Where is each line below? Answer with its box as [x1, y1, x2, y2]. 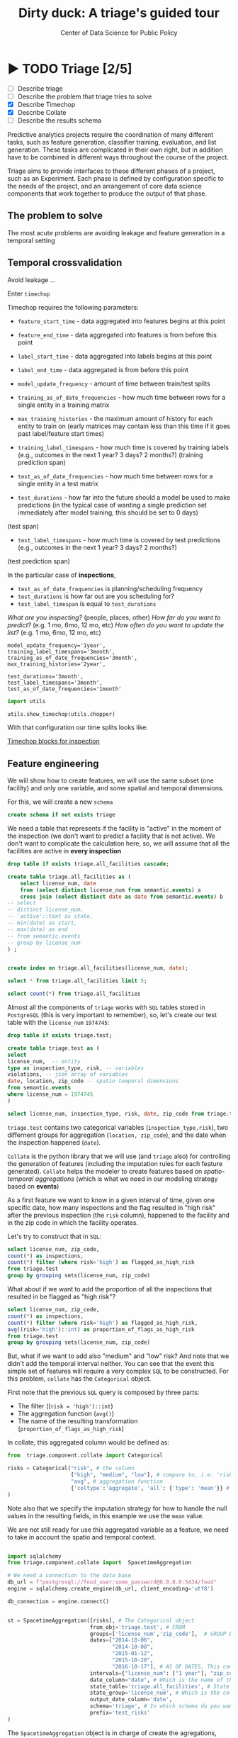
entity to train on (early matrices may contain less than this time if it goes [17, 422, 230, 430]
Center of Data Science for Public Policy [60, 28, 178, 37]
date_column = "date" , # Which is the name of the [89, 1676, 236, 1683]
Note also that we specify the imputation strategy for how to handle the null [7, 1504, 227, 1513]
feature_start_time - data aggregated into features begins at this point [17, 317, 225, 325]
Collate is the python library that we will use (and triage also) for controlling [7, 1152, 231, 1160]
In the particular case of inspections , [7, 571, 116, 579]
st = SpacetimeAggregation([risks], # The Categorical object [7, 1617, 195, 1624]
